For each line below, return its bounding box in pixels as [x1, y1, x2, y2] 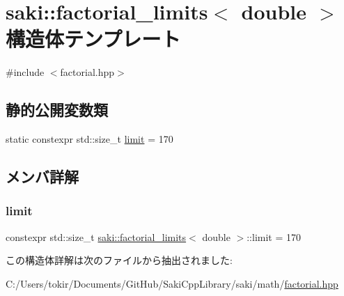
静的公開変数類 [6, 99, 108, 120]
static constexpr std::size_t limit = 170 [6, 132, 173, 146]
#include [6, 65, 45, 79]
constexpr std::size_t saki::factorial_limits [6, 229, 187, 244]
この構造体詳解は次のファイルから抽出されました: [6, 253, 233, 267]
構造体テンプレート [6, 24, 181, 53]
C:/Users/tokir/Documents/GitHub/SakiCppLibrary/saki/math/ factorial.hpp [6, 276, 338, 290]
